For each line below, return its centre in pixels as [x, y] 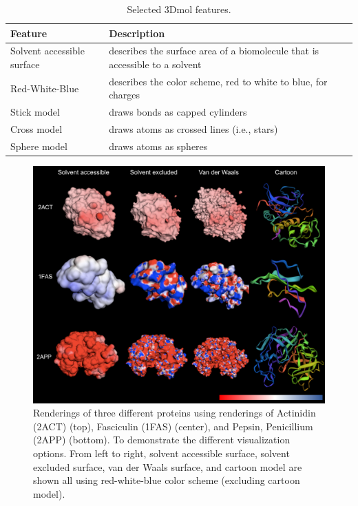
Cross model [36, 129]
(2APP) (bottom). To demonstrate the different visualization [162, 440]
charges [125, 95]
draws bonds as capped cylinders [178, 112]
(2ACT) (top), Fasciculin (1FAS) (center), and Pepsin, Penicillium [173, 426]
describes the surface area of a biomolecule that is [214, 51]
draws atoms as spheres [158, 146]
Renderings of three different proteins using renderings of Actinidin [175, 413]
